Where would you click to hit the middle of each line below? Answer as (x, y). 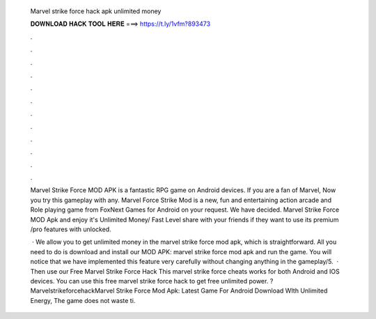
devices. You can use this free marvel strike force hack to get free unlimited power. (149, 281)
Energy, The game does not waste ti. (83, 300)
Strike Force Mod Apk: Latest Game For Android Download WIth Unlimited (222, 291)
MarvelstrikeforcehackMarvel (72, 291)
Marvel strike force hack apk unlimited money (96, 11)
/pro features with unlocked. (71, 229)
